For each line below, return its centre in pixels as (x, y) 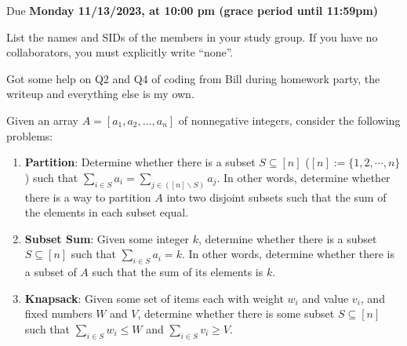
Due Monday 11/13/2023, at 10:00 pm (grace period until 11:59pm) (192, 10)
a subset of (51, 272)
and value (325, 298)
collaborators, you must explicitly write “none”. (120, 52)
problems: (30, 135)
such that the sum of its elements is (178, 272)
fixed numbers (58, 313)
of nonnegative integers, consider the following (289, 120)
